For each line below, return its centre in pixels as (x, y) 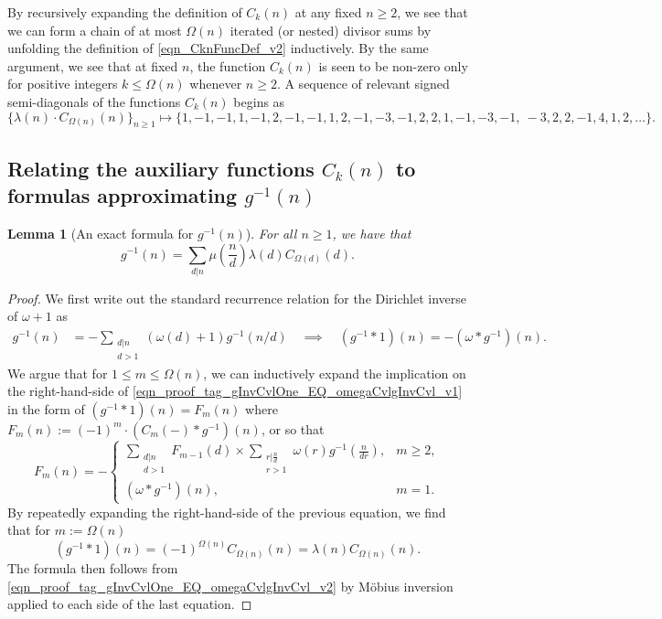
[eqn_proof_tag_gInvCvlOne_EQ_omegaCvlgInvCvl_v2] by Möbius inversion (230, 586)
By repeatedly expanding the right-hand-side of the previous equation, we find (227, 512)
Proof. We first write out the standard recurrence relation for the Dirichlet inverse (237, 298)
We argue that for (58, 373)
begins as (259, 101)
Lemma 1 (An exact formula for (101, 233)
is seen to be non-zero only (393, 65)
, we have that (372, 233)
